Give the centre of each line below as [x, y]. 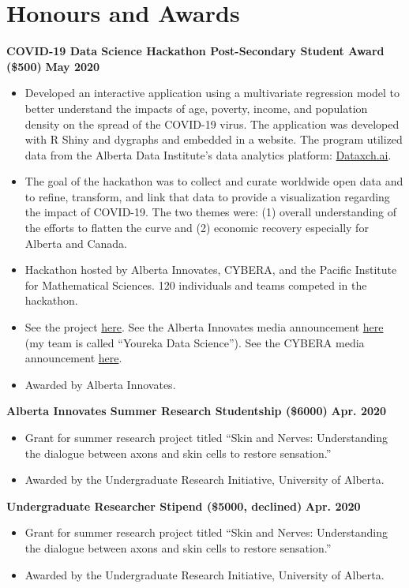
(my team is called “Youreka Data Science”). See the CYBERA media [195, 342]
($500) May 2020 [53, 66]
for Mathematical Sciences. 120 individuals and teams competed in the [196, 285]
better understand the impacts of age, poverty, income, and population [196, 108]
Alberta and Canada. [76, 243]
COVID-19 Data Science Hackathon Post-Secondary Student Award [195, 51]
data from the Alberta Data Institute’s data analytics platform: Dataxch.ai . [208, 154]
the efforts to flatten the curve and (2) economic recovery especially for [197, 228]
